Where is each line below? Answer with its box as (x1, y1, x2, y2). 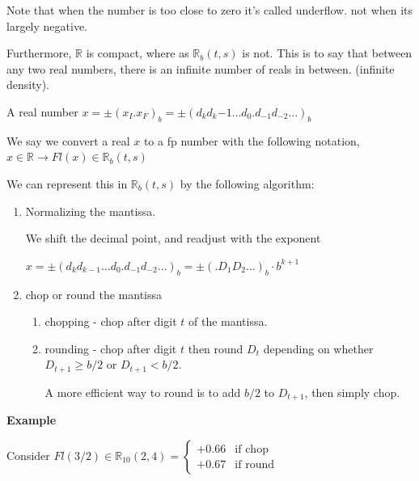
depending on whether (263, 340, 374, 357)
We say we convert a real (6, 132, 130, 149)
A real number (6, 103, 78, 120)
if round (235, 459, 274, 471)
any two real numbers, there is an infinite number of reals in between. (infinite (6, 60, 395, 77)
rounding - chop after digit (44, 340, 177, 357)
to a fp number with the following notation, (143, 132, 360, 149)
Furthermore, (6, 44, 72, 61)
